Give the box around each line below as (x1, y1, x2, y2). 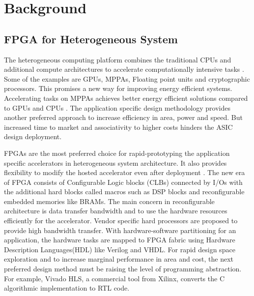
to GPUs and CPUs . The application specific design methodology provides (4, 102, 230, 113)
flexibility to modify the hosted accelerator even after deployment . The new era (4, 167, 245, 178)
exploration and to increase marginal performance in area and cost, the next (4, 254, 234, 264)
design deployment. (4, 131, 62, 142)
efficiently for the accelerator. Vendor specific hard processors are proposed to (4, 215, 238, 226)
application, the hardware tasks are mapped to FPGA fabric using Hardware (4, 235, 235, 245)
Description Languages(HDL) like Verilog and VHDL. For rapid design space (4, 244, 235, 254)
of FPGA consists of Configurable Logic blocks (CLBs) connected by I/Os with (4, 177, 243, 187)
